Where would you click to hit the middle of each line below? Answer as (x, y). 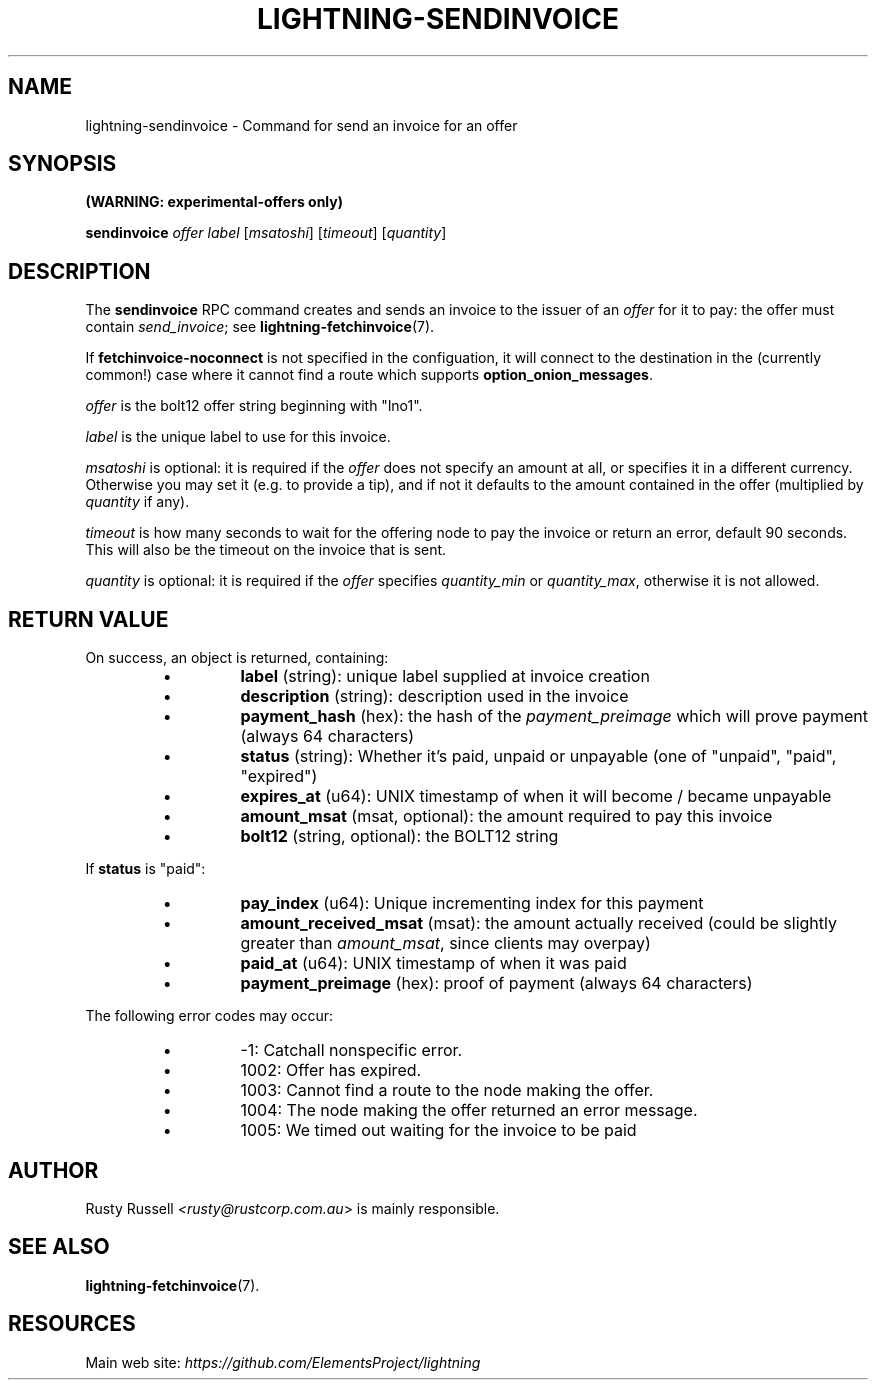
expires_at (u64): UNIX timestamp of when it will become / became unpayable (536, 796)
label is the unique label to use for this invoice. (238, 437)
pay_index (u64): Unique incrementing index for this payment (472, 903)
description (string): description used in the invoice (434, 696)
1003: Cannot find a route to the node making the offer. (447, 1090)
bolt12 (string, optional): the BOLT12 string (399, 836)
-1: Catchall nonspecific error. (351, 1050)
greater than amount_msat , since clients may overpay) (445, 943)
